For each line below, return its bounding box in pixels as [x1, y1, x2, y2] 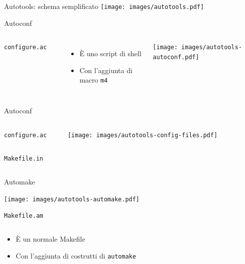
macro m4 [79, 75, 108, 85]
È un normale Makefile [15, 233, 85, 244]
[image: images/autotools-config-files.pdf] [67, 131, 218, 139]
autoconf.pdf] [152, 53, 199, 61]
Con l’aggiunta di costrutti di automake [15, 250, 136, 261]
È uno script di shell [79, 48, 141, 59]
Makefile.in [4, 155, 43, 163]
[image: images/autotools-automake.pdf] [4, 195, 140, 203]
